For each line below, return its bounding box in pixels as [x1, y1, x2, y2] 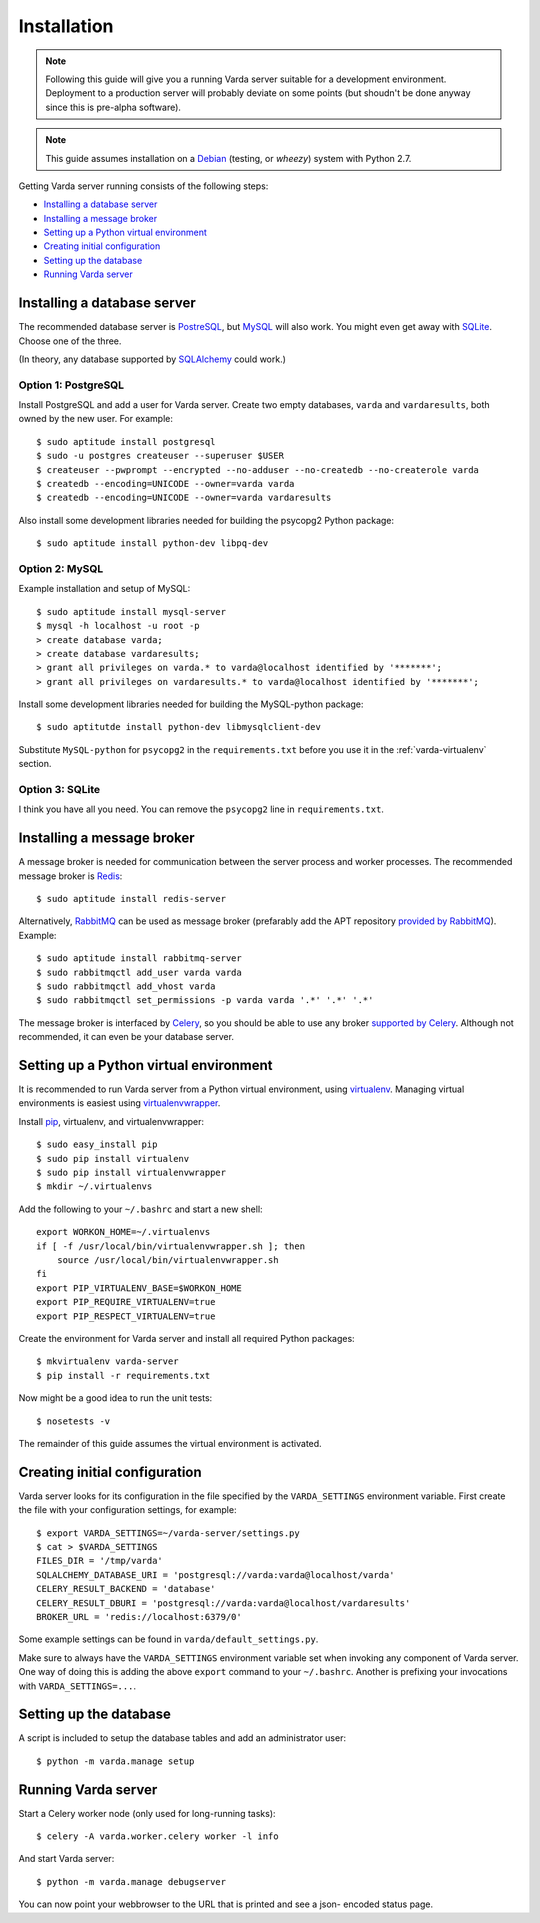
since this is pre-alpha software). [45, 101, 182, 113]
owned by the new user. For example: [18, 413, 174, 425]
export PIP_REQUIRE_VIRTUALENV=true [36, 1296, 216, 1308]
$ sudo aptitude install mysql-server [36, 606, 227, 617]
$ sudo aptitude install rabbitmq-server [36, 953, 242, 964]
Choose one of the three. [18, 335, 122, 347]
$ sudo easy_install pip [36, 1139, 158, 1150]
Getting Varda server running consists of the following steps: [18, 180, 269, 192]
